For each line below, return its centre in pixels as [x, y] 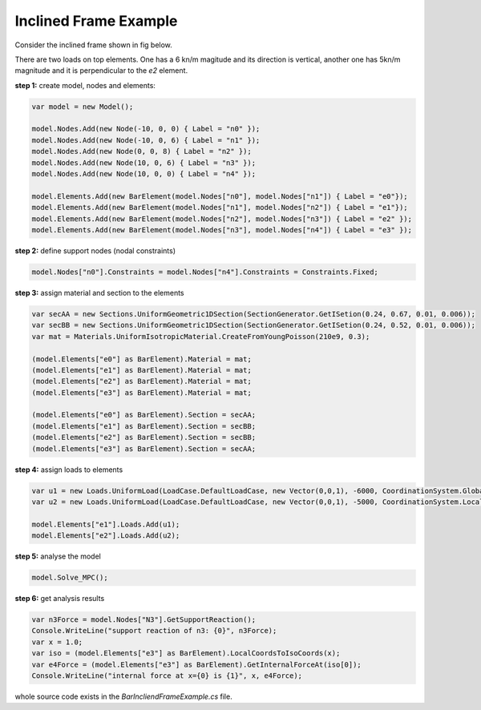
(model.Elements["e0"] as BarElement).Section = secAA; [144, 415]
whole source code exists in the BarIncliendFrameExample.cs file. [123, 696]
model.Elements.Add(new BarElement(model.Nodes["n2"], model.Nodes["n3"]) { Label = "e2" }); [222, 219]
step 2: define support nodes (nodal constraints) [95, 250]
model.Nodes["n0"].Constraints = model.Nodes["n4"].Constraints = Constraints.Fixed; [205, 272]
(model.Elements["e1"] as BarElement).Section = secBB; [144, 426]
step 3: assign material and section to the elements [99, 292]
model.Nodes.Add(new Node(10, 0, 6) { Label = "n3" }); [144, 163]
